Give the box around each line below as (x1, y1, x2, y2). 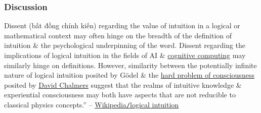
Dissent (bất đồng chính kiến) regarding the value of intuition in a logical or (4, 20, 240, 31)
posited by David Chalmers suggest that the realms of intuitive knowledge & (4, 79, 242, 90)
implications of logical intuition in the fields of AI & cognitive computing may (4, 50, 246, 60)
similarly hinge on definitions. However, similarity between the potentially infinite (4, 60, 257, 70)
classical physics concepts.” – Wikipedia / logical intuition (4, 99, 179, 109)
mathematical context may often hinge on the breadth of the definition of (4, 30, 232, 40)
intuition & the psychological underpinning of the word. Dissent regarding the (4, 40, 246, 50)
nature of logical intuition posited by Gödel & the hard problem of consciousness (4, 70, 254, 80)
